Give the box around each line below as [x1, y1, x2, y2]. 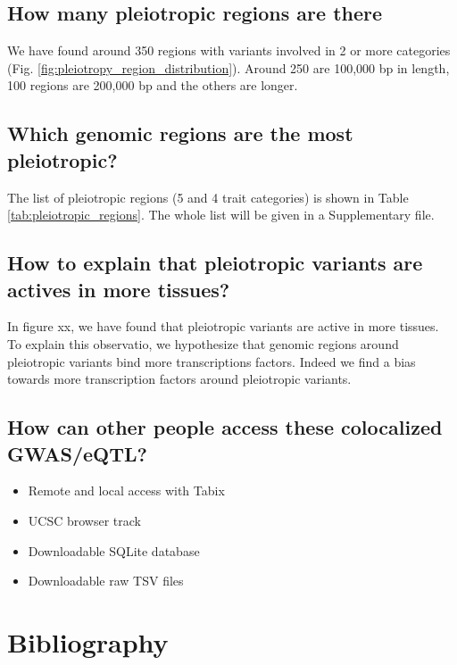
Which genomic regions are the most [7, 120, 353, 147]
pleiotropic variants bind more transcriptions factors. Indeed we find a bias [7, 352, 416, 370]
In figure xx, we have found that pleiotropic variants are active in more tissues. [7, 317, 439, 336]
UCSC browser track [28, 511, 141, 529]
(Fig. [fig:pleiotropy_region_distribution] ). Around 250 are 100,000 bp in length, [7, 58, 450, 77]
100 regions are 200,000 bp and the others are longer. [7, 76, 298, 95]
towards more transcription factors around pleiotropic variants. [7, 370, 352, 388]
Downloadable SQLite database [28, 541, 200, 560]
